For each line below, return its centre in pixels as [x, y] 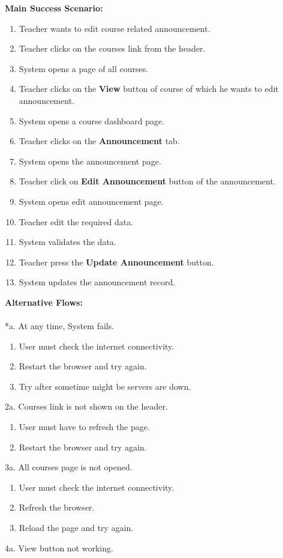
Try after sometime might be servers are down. [105, 386]
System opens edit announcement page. [91, 201]
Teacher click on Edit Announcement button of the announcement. [147, 181]
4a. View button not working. [59, 547]
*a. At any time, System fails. [60, 326]
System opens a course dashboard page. [92, 120]
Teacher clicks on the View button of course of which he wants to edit [149, 89]
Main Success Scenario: [54, 8]
